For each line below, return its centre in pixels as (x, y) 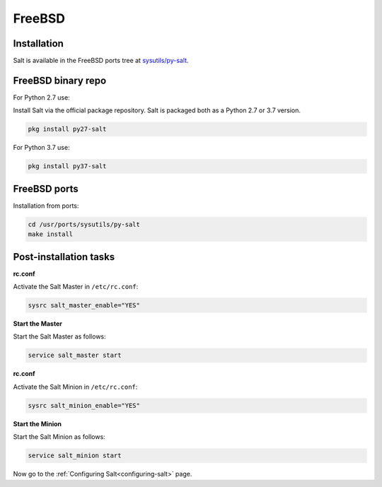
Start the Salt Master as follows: (59, 336)
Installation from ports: (46, 206)
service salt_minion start (75, 456)
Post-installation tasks (64, 257)
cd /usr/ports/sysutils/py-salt (84, 224)
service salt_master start (75, 356)
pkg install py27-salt (67, 129)
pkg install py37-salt (67, 166)
